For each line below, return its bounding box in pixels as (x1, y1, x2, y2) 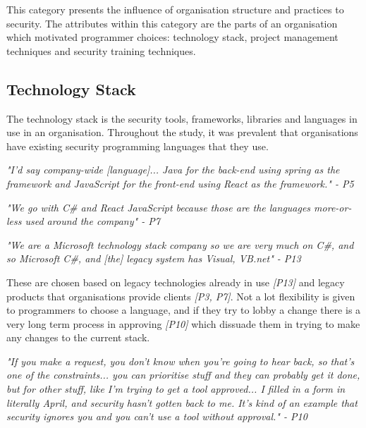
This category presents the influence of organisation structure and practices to (6, 2, 344, 16)
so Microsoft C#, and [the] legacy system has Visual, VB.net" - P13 (6, 251, 301, 266)
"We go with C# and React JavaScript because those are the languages (6, 200, 311, 214)
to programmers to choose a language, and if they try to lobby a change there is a (6, 302, 361, 317)
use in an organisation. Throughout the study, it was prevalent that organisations (6, 125, 358, 140)
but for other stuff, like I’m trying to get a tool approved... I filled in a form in (6, 381, 346, 396)
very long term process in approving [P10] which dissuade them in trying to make (6, 316, 360, 331)
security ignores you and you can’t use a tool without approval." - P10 (6, 409, 307, 424)
